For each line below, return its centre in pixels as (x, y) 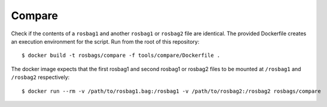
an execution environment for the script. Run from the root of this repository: (105, 41)
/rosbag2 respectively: (40, 77)
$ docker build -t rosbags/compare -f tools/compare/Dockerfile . (121, 56)
